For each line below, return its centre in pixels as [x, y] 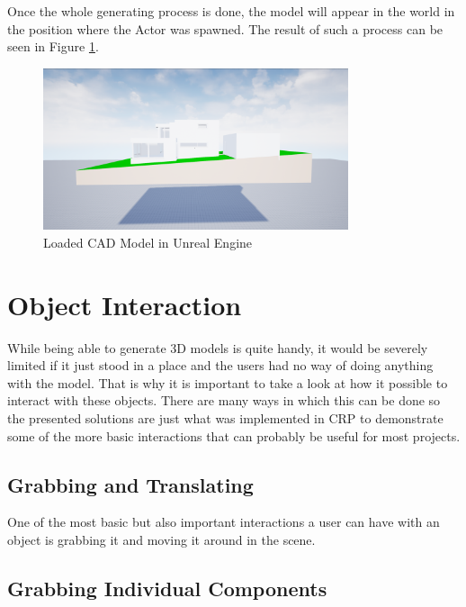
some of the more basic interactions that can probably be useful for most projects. [234, 435]
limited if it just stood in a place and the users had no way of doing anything [220, 365]
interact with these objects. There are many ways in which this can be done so [224, 400]
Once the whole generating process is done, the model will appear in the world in [231, 11]
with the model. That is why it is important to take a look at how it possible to [228, 382]
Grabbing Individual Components [167, 588]
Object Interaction [125, 304]
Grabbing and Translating [130, 484]
